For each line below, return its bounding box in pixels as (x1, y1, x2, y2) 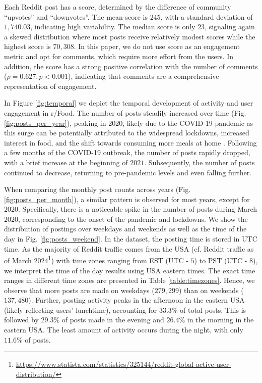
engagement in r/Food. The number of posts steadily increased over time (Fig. (4, 107, 246, 118)
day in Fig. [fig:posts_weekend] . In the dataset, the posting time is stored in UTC (4, 233, 257, 244)
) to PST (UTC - (194, 255, 247, 265)
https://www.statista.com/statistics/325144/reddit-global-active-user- (16, 359, 232, 369)
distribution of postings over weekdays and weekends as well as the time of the (4, 223, 247, 234)
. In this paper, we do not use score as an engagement (74, 41, 240, 52)
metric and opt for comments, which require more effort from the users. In (4, 51, 234, 61)
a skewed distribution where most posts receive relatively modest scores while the (4, 31, 255, 41)
